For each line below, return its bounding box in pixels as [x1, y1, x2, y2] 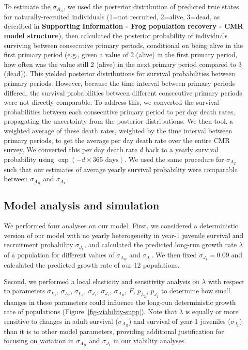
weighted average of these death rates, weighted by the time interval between [4, 125, 232, 135]
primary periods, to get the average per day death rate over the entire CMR [4, 135, 230, 145]
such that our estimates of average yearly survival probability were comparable [4, 164, 238, 174]
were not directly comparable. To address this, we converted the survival [4, 97, 219, 107]
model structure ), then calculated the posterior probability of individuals [4, 31, 228, 41]
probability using [4, 154, 54, 164]
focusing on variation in [4, 335, 74, 346]
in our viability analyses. [113, 335, 186, 346]
